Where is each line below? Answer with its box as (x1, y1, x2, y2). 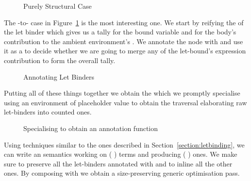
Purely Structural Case (23, 1, 92, 11)
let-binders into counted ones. (4, 107, 92, 117)
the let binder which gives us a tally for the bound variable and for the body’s (4, 27, 236, 37)
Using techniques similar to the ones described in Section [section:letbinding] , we (4, 139, 245, 149)
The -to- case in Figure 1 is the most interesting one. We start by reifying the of (4, 17, 244, 27)
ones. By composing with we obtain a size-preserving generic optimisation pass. (4, 168, 240, 178)
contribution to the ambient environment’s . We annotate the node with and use (4, 36, 243, 46)
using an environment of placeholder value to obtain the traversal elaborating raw (4, 97, 247, 107)
